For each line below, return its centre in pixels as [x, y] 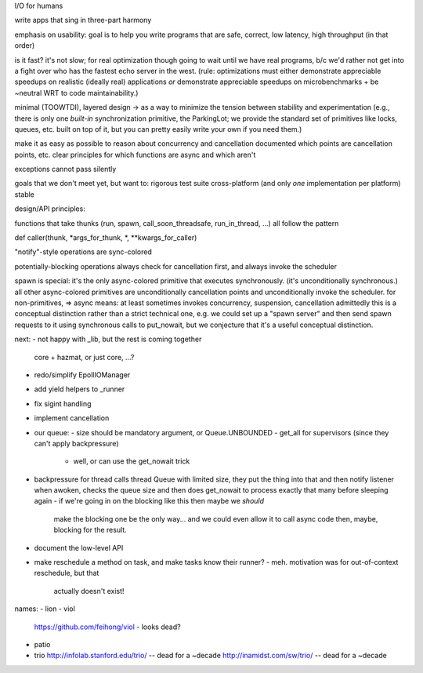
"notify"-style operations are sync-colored [83, 252]
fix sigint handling [63, 403]
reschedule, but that [67, 573]
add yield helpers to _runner [80, 389]
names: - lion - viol [45, 609]
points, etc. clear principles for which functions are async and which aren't [135, 155]
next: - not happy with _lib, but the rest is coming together [108, 339]
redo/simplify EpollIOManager [82, 375]
